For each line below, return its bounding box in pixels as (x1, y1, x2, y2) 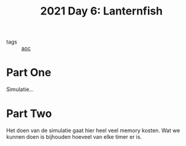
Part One (6, 66, 51, 80)
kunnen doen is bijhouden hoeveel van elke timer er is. (6, 133, 142, 141)
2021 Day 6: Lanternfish (40, 4, 163, 18)
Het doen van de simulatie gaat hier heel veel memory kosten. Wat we (6, 127, 180, 134)
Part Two (6, 107, 53, 121)
